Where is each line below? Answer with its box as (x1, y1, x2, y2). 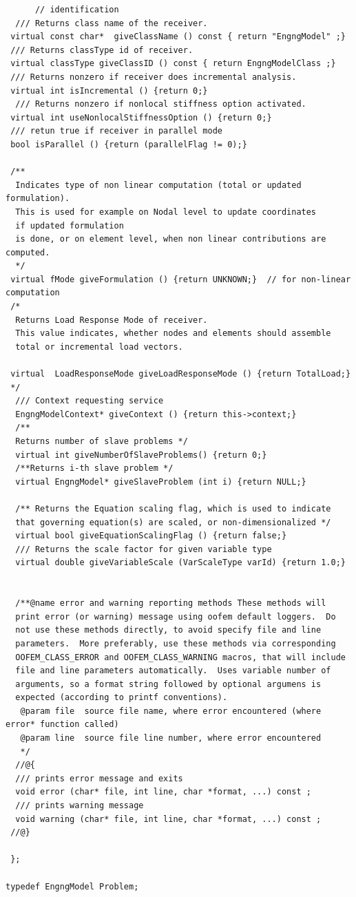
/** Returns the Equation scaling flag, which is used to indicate (15, 503, 331, 514)
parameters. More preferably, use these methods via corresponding (15, 638, 336, 648)
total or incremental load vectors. (15, 341, 183, 352)
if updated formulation (15, 220, 124, 231)
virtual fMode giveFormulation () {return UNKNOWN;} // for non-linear (10, 274, 351, 284)
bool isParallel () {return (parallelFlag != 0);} (10, 139, 247, 149)
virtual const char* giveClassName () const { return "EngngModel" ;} (10, 32, 346, 42)
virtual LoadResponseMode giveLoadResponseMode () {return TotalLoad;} (10, 369, 351, 379)
